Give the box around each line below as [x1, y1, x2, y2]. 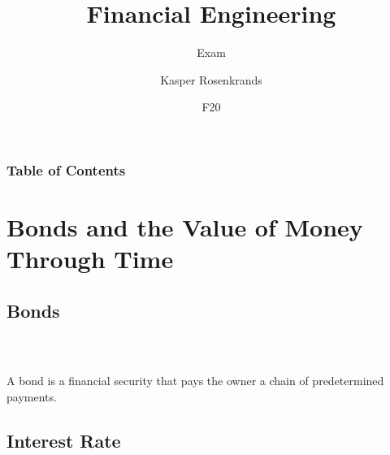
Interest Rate [6, 427, 121, 453]
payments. [6, 388, 57, 405]
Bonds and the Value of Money [6, 210, 363, 244]
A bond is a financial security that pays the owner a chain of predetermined [6, 372, 384, 389]
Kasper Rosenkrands [160, 71, 262, 88]
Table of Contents [6, 159, 126, 180]
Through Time [6, 242, 174, 275]
